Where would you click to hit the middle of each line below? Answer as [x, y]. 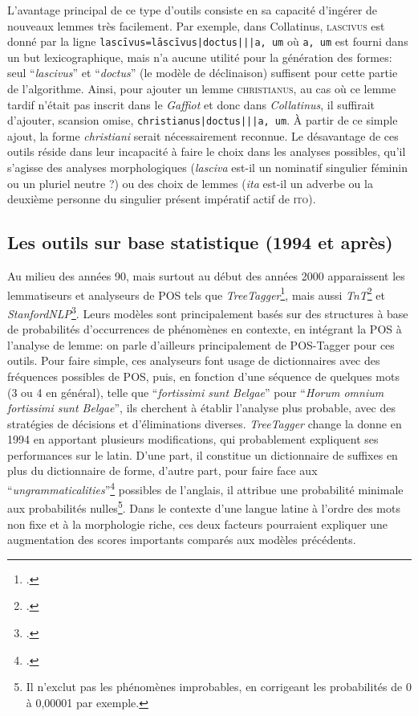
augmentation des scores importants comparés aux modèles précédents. [182, 540]
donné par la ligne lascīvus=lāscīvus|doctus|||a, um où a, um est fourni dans [208, 41]
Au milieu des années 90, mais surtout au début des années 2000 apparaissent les [206, 276]
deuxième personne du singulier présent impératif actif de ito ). [162, 199]
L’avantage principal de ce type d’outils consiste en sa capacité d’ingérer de [193, 10]
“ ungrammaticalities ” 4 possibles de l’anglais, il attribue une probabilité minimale [205, 488]
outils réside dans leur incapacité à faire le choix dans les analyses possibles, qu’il [207, 151]
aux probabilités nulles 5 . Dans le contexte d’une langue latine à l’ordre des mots [204, 507]
